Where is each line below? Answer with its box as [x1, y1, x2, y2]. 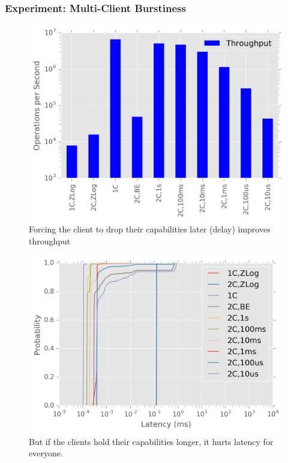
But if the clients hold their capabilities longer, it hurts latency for [29, 435, 274, 447]
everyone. [29, 447, 63, 459]
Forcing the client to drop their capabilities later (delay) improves [29, 223, 271, 235]
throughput [29, 234, 71, 247]
